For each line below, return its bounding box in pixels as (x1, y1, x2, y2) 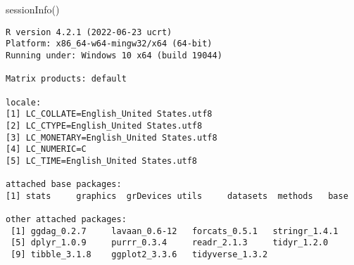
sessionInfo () (6, 2, 60, 16)
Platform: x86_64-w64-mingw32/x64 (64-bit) (6, 39, 213, 49)
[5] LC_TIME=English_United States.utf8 (6, 155, 198, 166)
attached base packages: (6, 179, 122, 190)
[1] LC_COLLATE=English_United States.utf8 (6, 109, 213, 119)
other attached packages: (6, 214, 127, 225)
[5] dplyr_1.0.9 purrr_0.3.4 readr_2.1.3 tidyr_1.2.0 (11, 238, 329, 248)
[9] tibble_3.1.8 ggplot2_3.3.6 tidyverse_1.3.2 (11, 250, 268, 260)
